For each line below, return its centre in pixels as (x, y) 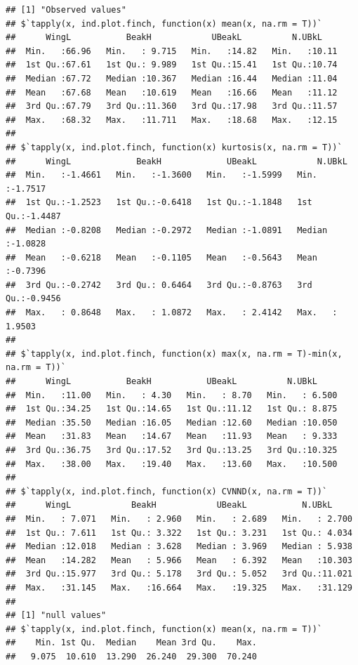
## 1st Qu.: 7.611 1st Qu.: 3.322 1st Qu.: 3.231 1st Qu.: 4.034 (179, 533)
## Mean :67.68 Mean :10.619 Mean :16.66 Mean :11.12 (172, 92)
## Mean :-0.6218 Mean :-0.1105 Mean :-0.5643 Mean (161, 257)
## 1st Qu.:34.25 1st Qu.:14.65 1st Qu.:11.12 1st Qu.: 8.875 (172, 409)
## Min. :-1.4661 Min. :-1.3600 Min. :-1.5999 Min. (161, 175)
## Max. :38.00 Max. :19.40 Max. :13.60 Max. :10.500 (172, 464)
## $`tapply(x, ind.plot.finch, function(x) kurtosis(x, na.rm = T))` (174, 147)
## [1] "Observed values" (66, 10)
